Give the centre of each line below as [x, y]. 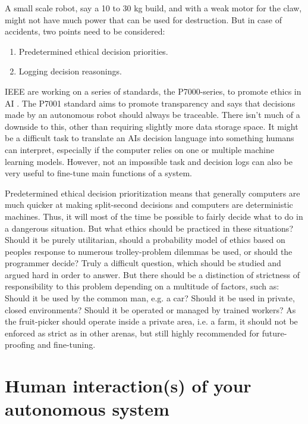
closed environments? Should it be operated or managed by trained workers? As [150, 309]
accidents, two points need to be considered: [85, 31]
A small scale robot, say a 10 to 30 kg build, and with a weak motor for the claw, [153, 8]
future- [274, 333]
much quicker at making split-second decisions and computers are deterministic [149, 205]
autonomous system [87, 409]
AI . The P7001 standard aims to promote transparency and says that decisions [150, 103]
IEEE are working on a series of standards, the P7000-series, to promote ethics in [153, 91]
